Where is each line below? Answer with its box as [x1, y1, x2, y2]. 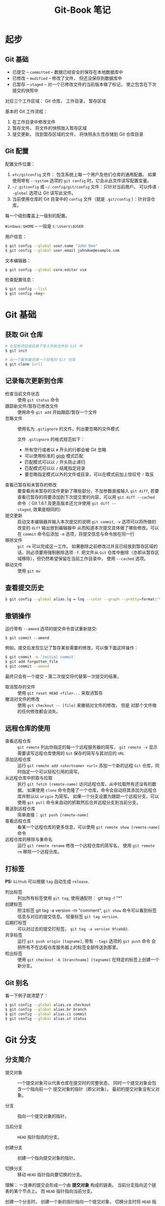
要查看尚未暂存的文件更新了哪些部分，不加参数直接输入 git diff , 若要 [17, 488, 160, 494]
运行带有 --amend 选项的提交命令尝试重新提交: [5, 626, 98, 631]
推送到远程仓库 [5, 805, 35, 812]
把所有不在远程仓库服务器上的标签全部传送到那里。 [17, 944, 121, 950]
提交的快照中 [12, 88, 38, 93]
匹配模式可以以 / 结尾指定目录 [24, 465, 85, 471]
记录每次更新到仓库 [5, 377, 63, 385]
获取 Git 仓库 [5, 330, 43, 339]
